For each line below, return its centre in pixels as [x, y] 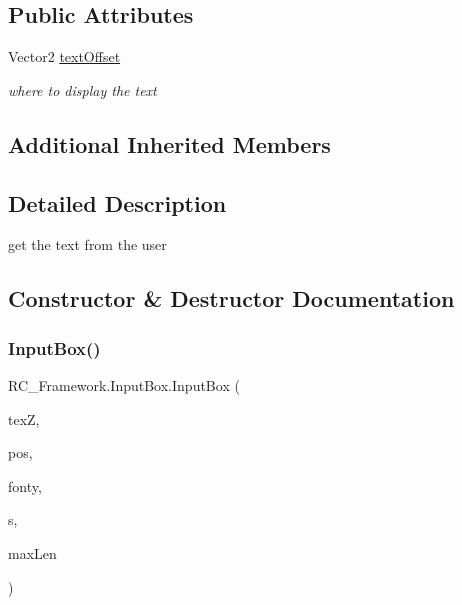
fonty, [25, 485]
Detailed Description [117, 202]
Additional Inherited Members [169, 143]
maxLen [32, 552]
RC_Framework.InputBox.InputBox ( [124, 384]
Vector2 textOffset [64, 56]
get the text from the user [87, 244]
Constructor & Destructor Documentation [231, 298]
